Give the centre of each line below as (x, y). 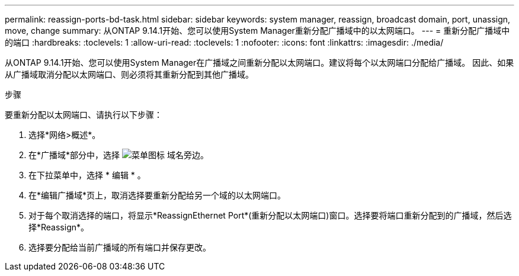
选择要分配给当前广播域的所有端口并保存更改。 (120, 247)
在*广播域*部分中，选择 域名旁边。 (118, 155)
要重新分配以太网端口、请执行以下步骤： (84, 115)
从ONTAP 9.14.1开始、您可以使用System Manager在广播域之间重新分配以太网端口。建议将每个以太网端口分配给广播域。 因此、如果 (259, 62)
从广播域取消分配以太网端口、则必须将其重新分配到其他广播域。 (129, 74)
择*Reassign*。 (59, 227)
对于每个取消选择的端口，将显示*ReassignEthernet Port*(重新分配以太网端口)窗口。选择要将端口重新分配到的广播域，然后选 (270, 215)
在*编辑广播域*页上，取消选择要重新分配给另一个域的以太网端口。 (157, 195)
